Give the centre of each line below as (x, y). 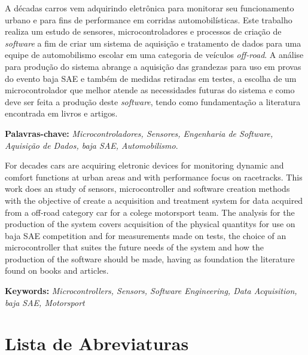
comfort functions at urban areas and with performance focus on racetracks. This (154, 177)
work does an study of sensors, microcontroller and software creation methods (147, 189)
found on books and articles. (57, 270)
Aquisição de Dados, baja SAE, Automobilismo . (92, 145)
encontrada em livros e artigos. (61, 113)
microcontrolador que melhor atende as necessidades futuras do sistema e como (150, 90)
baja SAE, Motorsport (45, 302)
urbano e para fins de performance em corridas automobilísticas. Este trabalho (149, 19)
